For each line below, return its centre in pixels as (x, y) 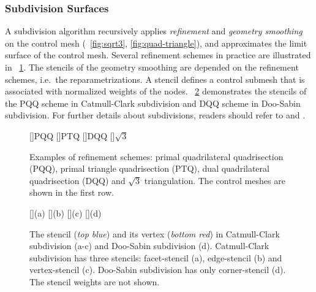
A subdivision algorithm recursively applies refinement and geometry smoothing (154, 31)
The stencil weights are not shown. (95, 281)
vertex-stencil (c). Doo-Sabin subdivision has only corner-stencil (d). (158, 270)
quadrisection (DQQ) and (77, 180)
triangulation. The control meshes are (215, 180)
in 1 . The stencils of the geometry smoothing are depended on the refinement (152, 67)
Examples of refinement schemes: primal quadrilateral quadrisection (156, 156)
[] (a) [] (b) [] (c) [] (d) (66, 213)
